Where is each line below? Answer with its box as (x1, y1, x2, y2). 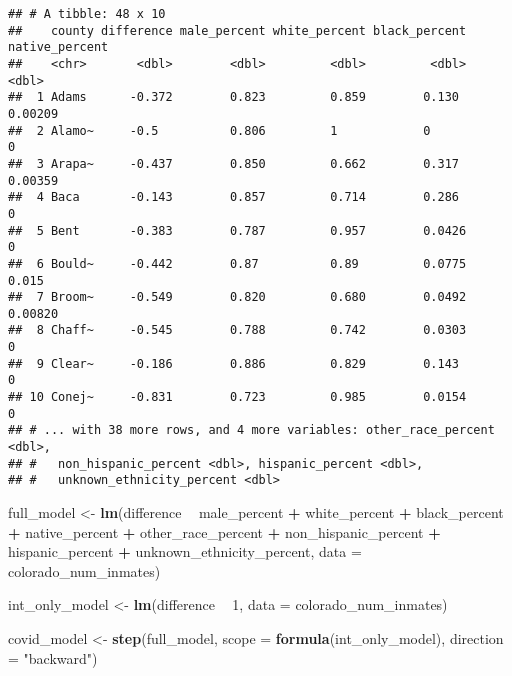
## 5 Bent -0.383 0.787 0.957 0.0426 (8, 223, 467, 238)
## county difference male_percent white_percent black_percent (8, 23, 467, 38)
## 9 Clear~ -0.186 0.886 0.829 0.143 (8, 356, 460, 371)
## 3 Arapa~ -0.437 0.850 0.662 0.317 (8, 156, 460, 171)
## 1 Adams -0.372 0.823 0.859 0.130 (8, 90, 460, 105)
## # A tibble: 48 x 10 (8, 7, 166, 21)
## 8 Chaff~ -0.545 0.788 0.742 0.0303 (8, 323, 467, 338)
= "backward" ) (8, 647, 98, 668)
